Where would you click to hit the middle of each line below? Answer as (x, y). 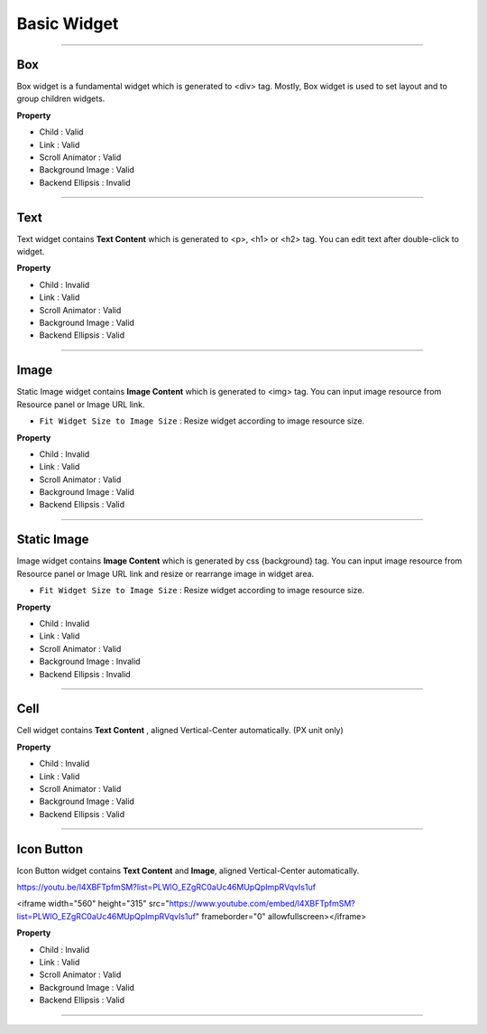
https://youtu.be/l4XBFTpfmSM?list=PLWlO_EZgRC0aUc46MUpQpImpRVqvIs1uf (166, 887)
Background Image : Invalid (90, 661)
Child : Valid (61, 132)
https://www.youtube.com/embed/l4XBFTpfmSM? (262, 904)
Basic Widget (68, 23)
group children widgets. (61, 98)
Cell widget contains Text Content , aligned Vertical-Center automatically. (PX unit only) (180, 731)
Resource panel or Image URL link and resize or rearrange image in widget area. (165, 573)
